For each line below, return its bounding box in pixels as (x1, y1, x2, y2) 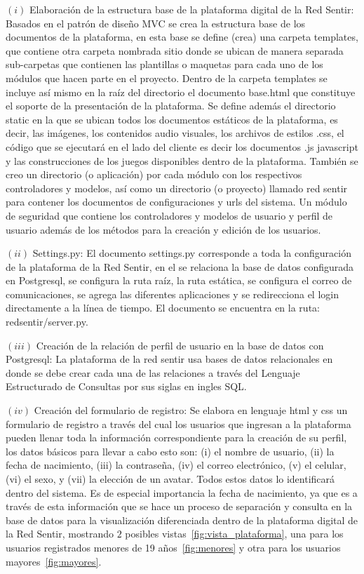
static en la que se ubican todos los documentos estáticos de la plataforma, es (6, 112, 338, 126)
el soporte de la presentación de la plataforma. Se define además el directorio (6, 98, 336, 113)
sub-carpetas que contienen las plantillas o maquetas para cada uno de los (6, 57, 323, 72)
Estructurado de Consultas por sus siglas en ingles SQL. (6, 379, 247, 394)
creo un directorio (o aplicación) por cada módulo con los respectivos (6, 167, 302, 182)
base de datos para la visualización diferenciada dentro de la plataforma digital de (6, 512, 358, 527)
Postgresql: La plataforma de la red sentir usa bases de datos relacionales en (6, 352, 333, 366)
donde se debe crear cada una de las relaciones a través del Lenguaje (6, 365, 300, 380)
